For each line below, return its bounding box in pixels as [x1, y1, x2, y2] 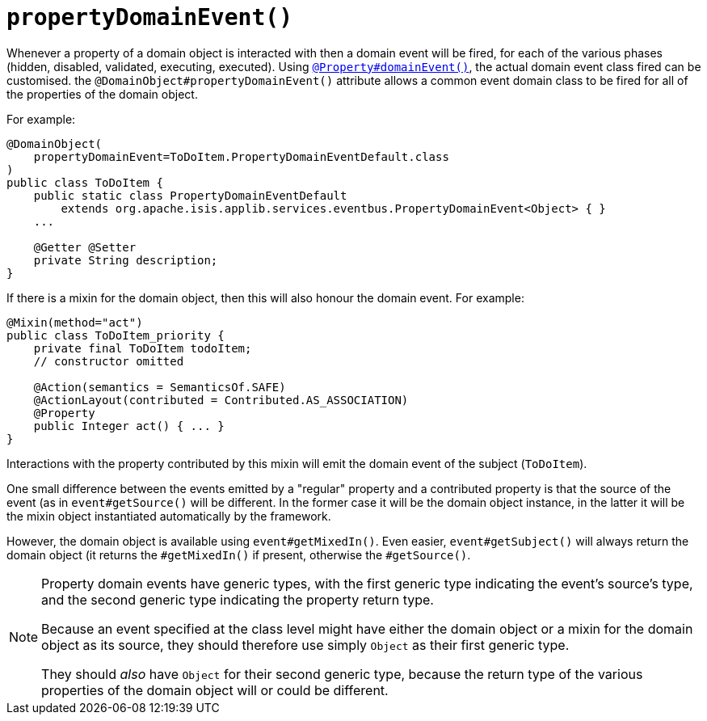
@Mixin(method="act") [6, 315, 143, 329]
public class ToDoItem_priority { [6, 328, 225, 342]
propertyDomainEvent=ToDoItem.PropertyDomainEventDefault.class [33, 150, 449, 163]
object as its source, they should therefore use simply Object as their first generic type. [41, 636, 570, 653]
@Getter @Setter [33, 240, 137, 254]
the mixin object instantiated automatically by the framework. [6, 508, 331, 523]
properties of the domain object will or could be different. [41, 681, 389, 698]
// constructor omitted [33, 354, 184, 368]
